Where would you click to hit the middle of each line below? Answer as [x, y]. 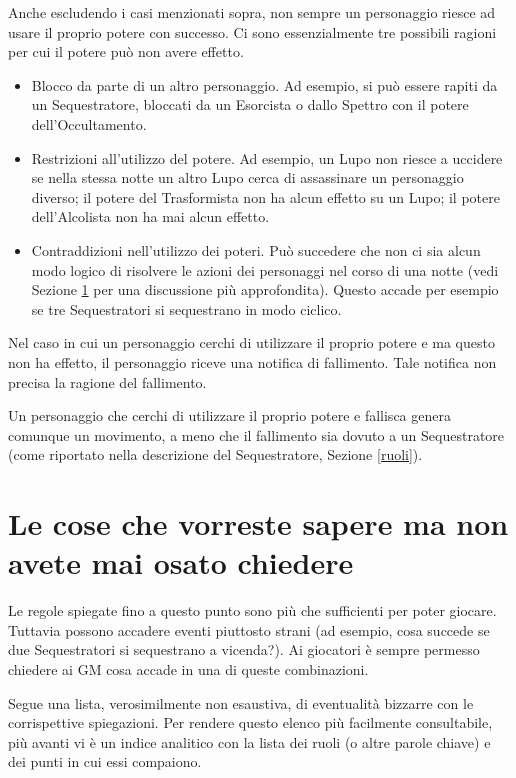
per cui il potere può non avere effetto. [126, 51]
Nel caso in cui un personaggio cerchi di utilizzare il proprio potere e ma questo [251, 342]
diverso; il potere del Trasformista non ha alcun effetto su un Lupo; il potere [265, 196]
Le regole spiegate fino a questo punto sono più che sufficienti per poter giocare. [252, 610]
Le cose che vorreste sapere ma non [258, 523]
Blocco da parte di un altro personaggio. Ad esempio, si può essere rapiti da [264, 84]
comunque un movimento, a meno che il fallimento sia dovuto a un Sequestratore [256, 434]
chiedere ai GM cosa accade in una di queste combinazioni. [188, 668]
